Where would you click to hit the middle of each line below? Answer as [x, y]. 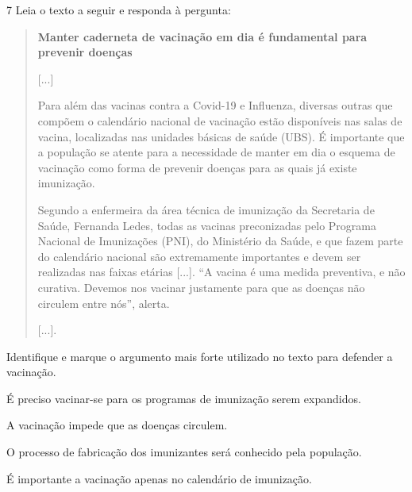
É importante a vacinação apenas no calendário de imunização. [159, 478]
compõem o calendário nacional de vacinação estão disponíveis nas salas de [220, 120]
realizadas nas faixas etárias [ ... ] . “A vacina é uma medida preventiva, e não [221, 272]
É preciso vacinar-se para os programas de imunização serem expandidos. [184, 398]
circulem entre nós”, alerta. [104, 303]
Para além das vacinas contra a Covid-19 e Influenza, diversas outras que [215, 105]
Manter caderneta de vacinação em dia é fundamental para [202, 36]
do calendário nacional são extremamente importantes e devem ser [199, 256]
